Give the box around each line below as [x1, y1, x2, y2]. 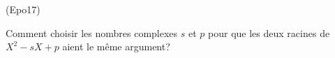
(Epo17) [6, 2, 40, 16]
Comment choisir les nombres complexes [6, 25, 178, 40]
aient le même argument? [62, 39, 170, 54]
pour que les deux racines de [208, 25, 330, 40]
